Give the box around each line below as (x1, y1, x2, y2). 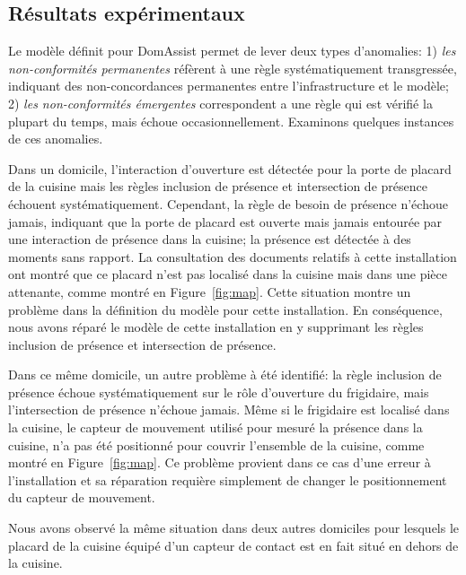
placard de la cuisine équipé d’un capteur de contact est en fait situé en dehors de (8, 536, 459, 554)
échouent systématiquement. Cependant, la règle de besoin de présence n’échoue (8, 194, 448, 213)
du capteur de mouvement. (8, 488, 155, 507)
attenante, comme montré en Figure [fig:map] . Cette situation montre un (8, 282, 411, 301)
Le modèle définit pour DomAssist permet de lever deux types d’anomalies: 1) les (8, 41, 456, 60)
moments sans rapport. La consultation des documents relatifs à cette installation (8, 247, 457, 266)
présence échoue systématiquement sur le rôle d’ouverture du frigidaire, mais (8, 382, 429, 401)
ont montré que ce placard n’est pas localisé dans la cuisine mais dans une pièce (8, 265, 448, 283)
